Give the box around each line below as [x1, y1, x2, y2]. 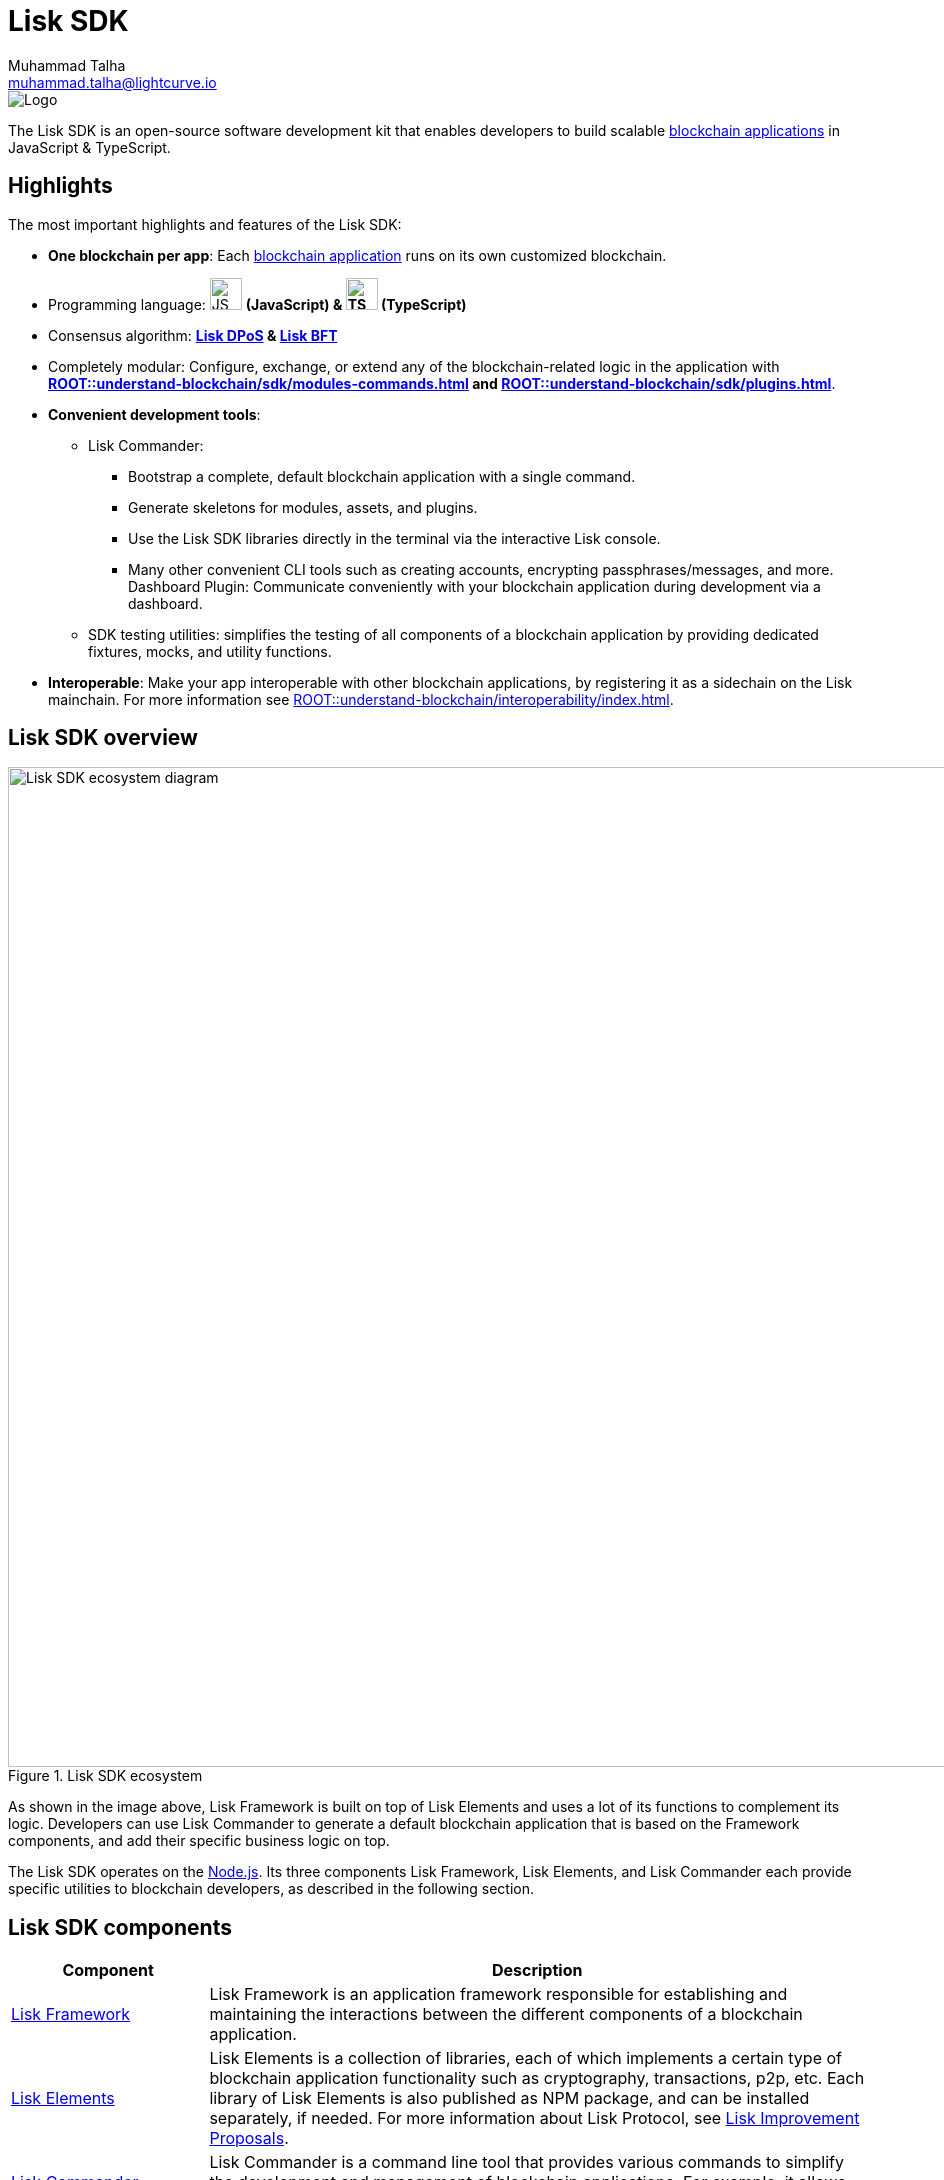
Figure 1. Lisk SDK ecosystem [8, 1767, 203, 1785]
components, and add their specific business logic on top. [8, 1832, 390, 1850]
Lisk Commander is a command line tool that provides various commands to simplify [209, 2152, 844, 2173]
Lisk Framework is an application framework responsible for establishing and [209, 1984, 788, 2005]
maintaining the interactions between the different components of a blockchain [209, 2004, 803, 2025]
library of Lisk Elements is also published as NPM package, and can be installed [209, 2088, 810, 2109]
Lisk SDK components [8, 1914, 232, 1940]
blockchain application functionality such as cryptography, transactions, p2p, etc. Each [209, 2068, 865, 2089]
